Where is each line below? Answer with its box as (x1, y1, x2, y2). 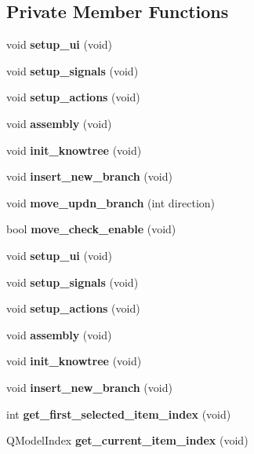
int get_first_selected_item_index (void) (6, 405, 231, 422)
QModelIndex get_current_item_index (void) (6, 432, 249, 449)
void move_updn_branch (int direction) (6, 194, 216, 211)
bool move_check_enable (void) (6, 221, 176, 237)
